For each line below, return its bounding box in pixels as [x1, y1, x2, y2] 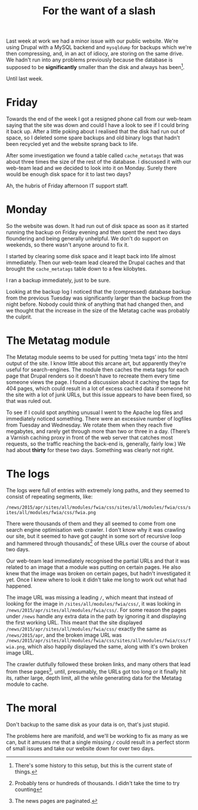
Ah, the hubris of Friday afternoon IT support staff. [6, 182, 128, 189]
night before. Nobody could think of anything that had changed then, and [6, 300, 184, 308]
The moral [6, 701, 57, 715]
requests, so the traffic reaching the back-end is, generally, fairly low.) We [6, 440, 186, 447]
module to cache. [6, 681, 49, 688]
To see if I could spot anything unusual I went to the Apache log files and [6, 409, 183, 416]
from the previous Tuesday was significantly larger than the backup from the [6, 294, 192, 301]
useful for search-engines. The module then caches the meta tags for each [6, 366, 189, 373]
